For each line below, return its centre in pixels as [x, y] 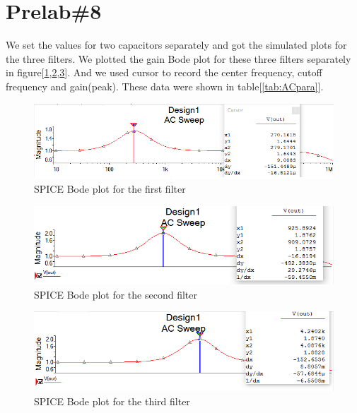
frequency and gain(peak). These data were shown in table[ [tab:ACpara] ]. [165, 86]
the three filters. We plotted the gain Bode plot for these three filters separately [178, 58]
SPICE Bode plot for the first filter [110, 188]
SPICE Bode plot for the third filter [112, 401]
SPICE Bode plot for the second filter [116, 294]
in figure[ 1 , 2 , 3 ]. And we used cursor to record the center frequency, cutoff [164, 72]
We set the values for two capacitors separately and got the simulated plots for [176, 45]
